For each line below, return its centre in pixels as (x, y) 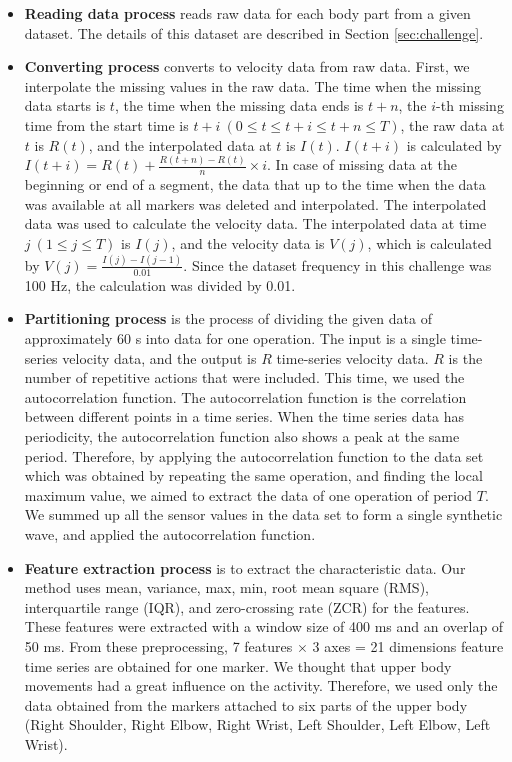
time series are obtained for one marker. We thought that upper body (238, 665)
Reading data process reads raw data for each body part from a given (247, 13)
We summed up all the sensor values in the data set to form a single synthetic (263, 514)
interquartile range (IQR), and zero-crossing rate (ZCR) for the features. (247, 606)
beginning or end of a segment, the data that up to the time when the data (255, 184)
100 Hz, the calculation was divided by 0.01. (160, 284)
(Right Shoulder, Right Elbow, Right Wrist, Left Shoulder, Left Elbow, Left (257, 724)
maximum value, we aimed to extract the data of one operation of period (248, 494)
